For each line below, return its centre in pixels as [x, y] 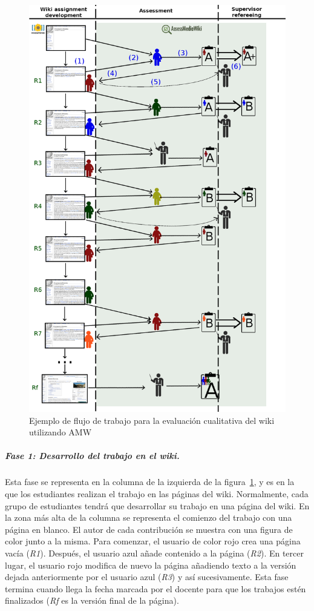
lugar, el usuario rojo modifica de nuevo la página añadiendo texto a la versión [151, 565]
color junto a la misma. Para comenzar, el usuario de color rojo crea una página [153, 541]
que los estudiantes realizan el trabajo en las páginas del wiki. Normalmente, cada [157, 494]
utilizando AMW [61, 432]
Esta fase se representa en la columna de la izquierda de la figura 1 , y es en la [150, 482]
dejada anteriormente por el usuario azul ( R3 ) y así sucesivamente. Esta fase [147, 577]
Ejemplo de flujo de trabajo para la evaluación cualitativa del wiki [152, 420]
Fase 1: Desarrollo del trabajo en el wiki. [92, 456]
